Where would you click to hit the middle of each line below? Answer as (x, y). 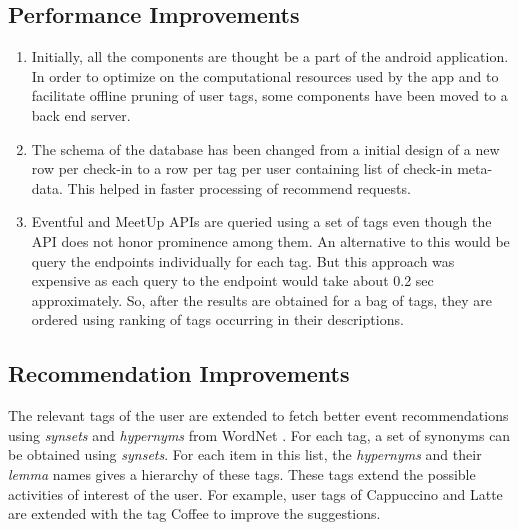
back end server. (81, 114)
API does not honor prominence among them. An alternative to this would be (270, 240)
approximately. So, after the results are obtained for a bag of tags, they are (261, 299)
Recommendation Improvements (179, 373)
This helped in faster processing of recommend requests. (239, 187)
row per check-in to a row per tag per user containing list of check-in (242, 168)
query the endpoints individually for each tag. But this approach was (243, 260)
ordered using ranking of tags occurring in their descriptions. (217, 319)
